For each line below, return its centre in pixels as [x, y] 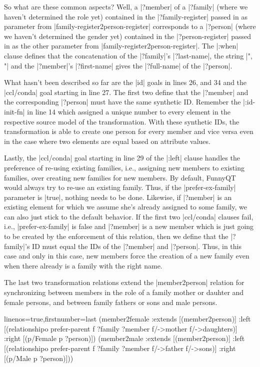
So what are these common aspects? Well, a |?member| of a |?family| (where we [126, 6]
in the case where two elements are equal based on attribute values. [107, 141]
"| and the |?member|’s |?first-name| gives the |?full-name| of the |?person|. [118, 65]
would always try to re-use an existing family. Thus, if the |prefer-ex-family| [120, 187]
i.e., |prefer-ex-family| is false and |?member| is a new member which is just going [129, 226]
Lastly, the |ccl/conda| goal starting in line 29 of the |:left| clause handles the [122, 158]
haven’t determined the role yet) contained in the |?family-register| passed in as [126, 16]
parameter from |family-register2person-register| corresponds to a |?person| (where [130, 26]
